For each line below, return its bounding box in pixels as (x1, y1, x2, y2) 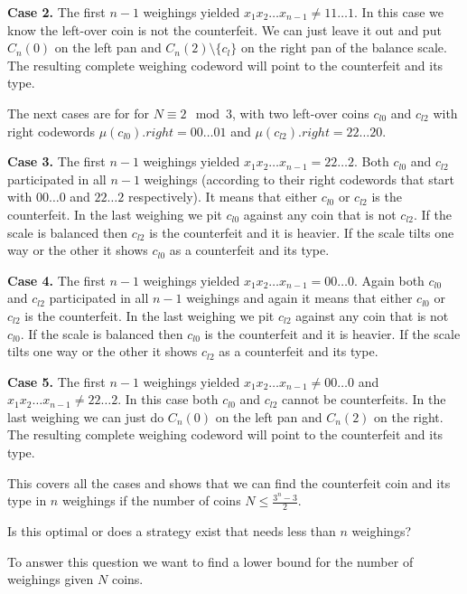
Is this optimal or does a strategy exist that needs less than (7, 522, 336, 541)
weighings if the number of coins (61, 491, 241, 510)
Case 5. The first (7, 372, 106, 391)
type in (7, 491, 47, 510)
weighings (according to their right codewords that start (144, 169, 455, 188)
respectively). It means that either (127, 187, 317, 206)
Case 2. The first (7, 3, 106, 21)
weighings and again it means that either (186, 288, 413, 307)
